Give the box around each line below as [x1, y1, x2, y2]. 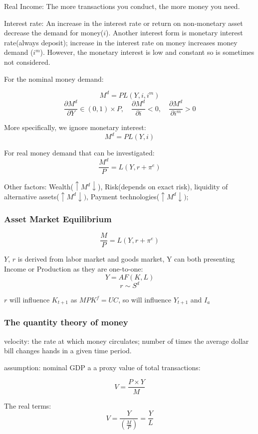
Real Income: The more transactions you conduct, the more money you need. [4, 1, 240, 11]
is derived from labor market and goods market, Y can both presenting [17, 254, 235, 264]
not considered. [4, 56, 50, 67]
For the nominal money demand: [4, 73, 104, 84]
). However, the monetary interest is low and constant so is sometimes [40, 47, 255, 57]
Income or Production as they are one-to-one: [4, 263, 143, 274]
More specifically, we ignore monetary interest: [4, 122, 146, 133]
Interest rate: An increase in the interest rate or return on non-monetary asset [4, 17, 243, 28]
